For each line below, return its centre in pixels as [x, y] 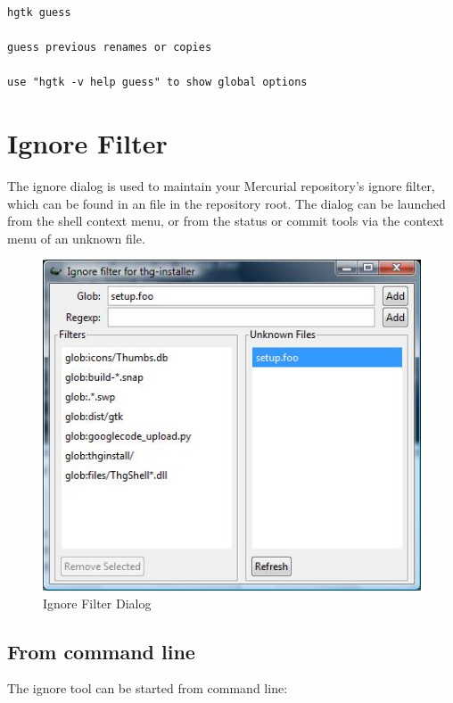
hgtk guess [39, 12]
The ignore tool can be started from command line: [148, 688]
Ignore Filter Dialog [97, 603]
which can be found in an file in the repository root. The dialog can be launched [226, 203]
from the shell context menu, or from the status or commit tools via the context [226, 221]
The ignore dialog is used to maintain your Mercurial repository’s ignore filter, [221, 186]
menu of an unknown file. [76, 238]
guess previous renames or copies [110, 48]
